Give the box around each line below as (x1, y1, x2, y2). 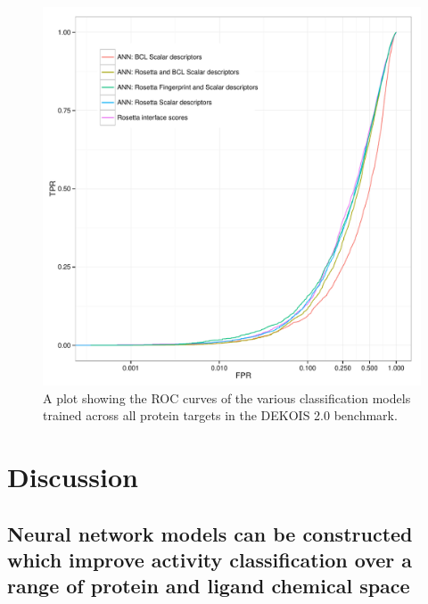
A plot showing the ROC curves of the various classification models (43, 388, 411, 407)
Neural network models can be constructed (7, 519, 413, 547)
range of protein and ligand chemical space (7, 572, 410, 600)
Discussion (7, 458, 138, 494)
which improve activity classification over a (7, 545, 413, 573)
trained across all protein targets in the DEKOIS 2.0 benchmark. (43, 406, 398, 425)
